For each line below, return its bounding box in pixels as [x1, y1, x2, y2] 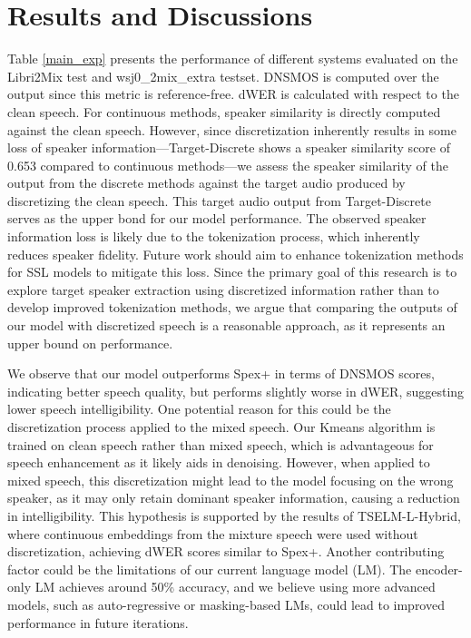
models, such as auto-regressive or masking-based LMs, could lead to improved [7, 594, 445, 613]
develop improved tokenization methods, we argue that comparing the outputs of [7, 298, 457, 317]
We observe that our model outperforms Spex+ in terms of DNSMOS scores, [7, 364, 435, 383]
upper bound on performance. [7, 333, 173, 352]
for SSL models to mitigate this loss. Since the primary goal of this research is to [7, 262, 457, 281]
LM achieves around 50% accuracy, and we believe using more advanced [34, 577, 436, 596]
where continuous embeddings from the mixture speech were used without [7, 524, 418, 543]
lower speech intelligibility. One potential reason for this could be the [7, 399, 391, 418]
